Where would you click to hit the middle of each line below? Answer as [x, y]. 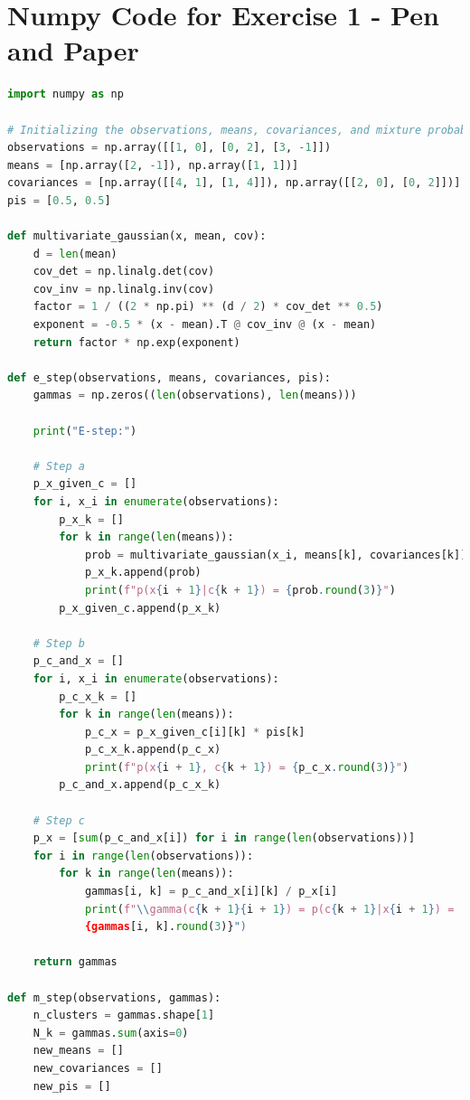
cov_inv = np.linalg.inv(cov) [124, 289]
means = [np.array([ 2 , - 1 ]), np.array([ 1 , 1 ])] [153, 165]
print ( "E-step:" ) [85, 431]
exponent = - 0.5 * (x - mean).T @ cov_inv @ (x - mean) [205, 325]
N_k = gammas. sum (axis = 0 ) [111, 1033]
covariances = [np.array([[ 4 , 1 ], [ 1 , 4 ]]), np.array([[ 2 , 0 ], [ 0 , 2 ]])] [234, 183]
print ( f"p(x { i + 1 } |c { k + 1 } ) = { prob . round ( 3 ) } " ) [240, 590]
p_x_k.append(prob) [143, 573]
